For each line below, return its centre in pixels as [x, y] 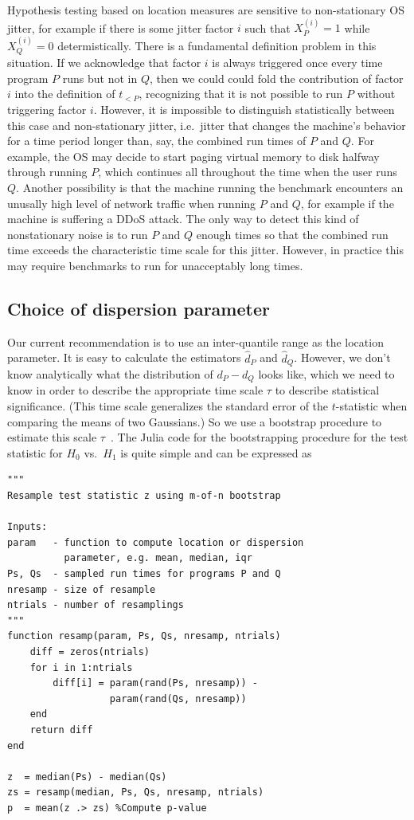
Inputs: [27, 527]
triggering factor [47, 110]
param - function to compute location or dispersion [156, 542]
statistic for [35, 452]
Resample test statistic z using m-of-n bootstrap [144, 496]
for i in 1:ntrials [81, 667]
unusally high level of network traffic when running [132, 203]
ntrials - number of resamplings [96, 605]
